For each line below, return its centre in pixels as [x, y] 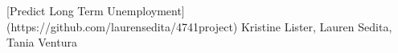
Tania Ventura [42, 42]
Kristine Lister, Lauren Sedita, [316, 26]
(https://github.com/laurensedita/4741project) [122, 26]
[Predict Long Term [55, 10]
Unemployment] [146, 10]
